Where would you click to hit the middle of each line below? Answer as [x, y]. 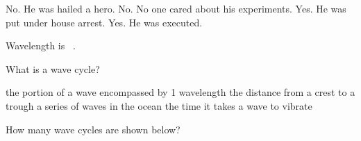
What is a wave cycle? [53, 68]
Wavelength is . [41, 45]
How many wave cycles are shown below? [93, 129]
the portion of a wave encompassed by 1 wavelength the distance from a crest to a [180, 92]
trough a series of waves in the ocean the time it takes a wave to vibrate [159, 105]
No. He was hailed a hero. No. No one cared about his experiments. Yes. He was [176, 8]
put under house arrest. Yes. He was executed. [104, 22]
